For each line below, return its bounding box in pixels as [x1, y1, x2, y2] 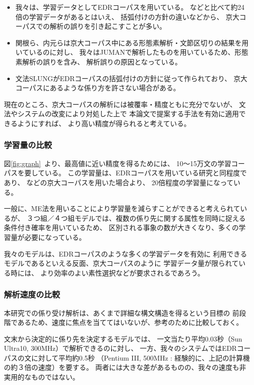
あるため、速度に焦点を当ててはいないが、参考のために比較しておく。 [17, 317, 243, 327]
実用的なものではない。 [4, 372, 79, 382]
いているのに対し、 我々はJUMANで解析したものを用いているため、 [15, 47, 235, 57]
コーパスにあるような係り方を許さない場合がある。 [15, 83, 180, 93]
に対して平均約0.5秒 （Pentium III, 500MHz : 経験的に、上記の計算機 [31, 352, 250, 363]
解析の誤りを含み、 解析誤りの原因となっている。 [22, 56, 182, 66]
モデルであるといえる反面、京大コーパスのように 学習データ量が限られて [4, 258, 239, 268]
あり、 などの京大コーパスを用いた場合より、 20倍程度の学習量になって [4, 177, 234, 187]
